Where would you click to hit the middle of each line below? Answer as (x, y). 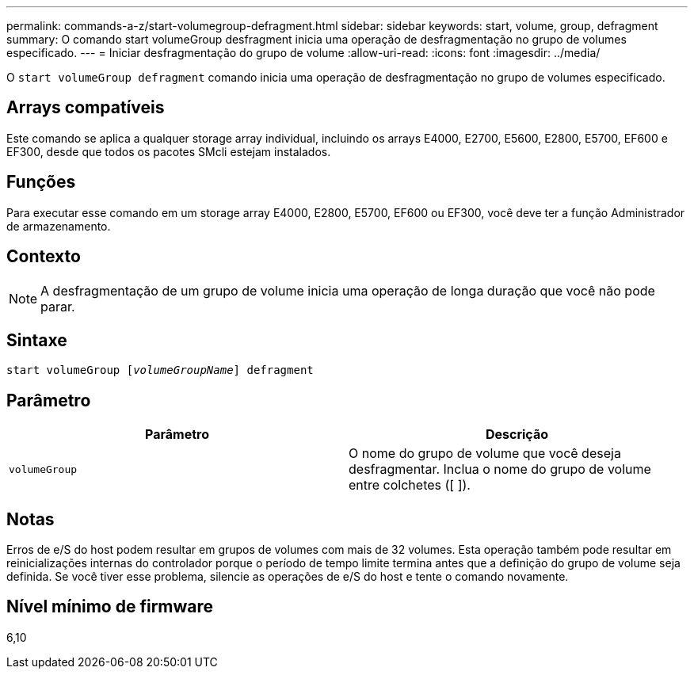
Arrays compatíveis (86, 108)
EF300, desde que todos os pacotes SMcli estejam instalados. (169, 151)
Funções (41, 182)
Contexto (44, 257)
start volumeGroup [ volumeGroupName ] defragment (160, 370)
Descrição (517, 435)
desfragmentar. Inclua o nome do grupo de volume (500, 469)
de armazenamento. (59, 226)
